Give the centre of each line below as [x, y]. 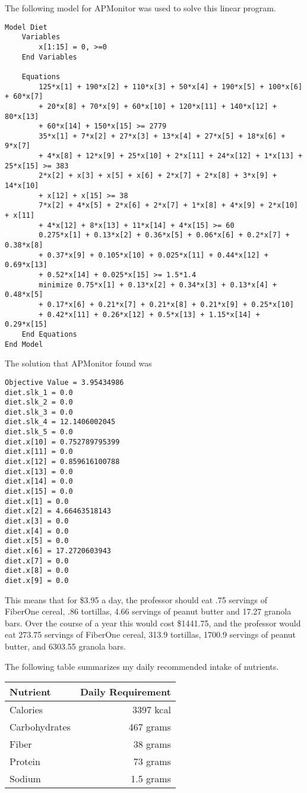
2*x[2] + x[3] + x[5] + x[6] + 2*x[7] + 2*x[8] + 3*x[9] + [158, 176]
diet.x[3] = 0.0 [37, 521]
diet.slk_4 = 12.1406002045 [60, 422]
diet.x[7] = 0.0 [37, 561]
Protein [25, 761]
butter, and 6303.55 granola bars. [66, 646]
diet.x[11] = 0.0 [39, 452]
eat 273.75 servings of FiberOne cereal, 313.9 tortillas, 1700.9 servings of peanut [150, 634]
